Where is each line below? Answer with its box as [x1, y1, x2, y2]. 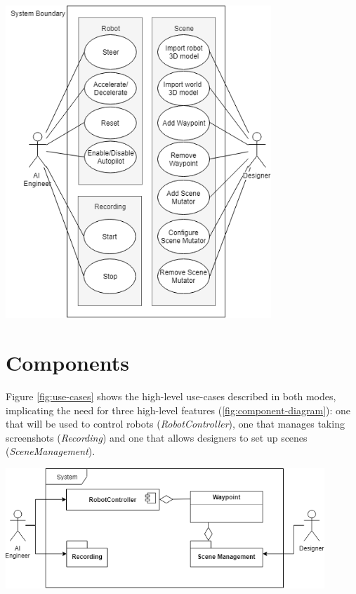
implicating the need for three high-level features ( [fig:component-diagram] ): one [6, 402, 351, 417]
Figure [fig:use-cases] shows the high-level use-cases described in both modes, [6, 389, 336, 404]
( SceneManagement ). [6, 444, 95, 458]
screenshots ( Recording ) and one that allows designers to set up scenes [6, 430, 308, 444]
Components [6, 348, 129, 377]
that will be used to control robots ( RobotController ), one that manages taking [6, 416, 345, 431]
